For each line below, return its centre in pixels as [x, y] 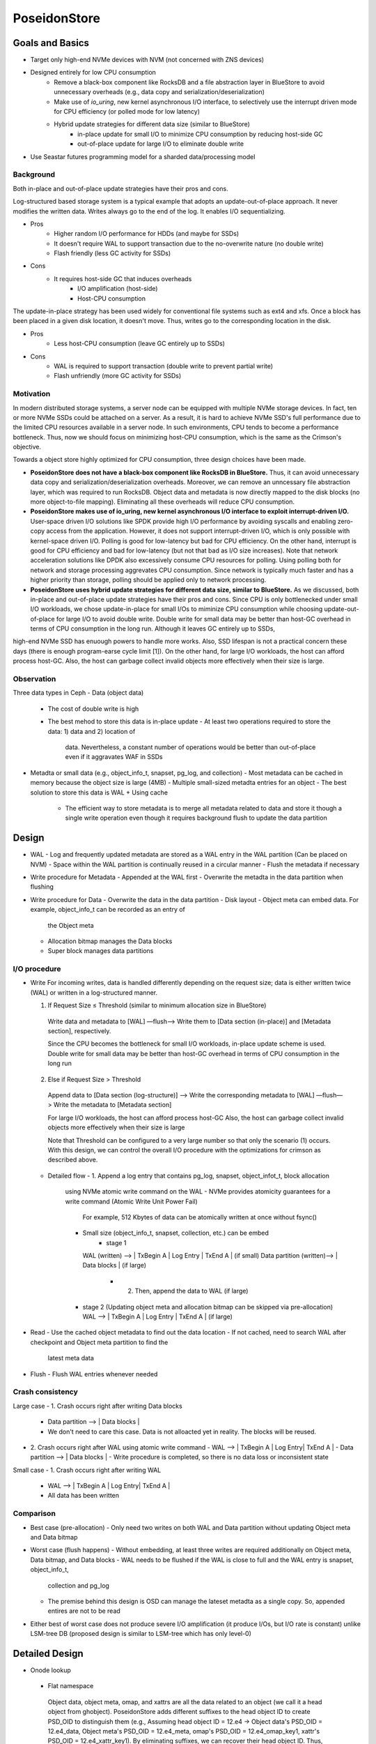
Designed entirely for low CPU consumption [93, 73]
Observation [34, 679]
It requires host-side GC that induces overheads [123, 278]
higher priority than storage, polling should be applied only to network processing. [148, 580]
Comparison [34, 1514]
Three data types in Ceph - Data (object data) [78, 693]
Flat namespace [71, 1686]
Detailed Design [48, 1653]
